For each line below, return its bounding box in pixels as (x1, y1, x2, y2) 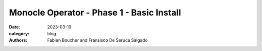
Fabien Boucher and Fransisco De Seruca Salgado (47, 38, 148, 43)
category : (9, 30, 30, 36)
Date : (9, 24, 20, 30)
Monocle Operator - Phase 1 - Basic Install (9, 7, 181, 18)
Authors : (9, 38, 28, 43)
